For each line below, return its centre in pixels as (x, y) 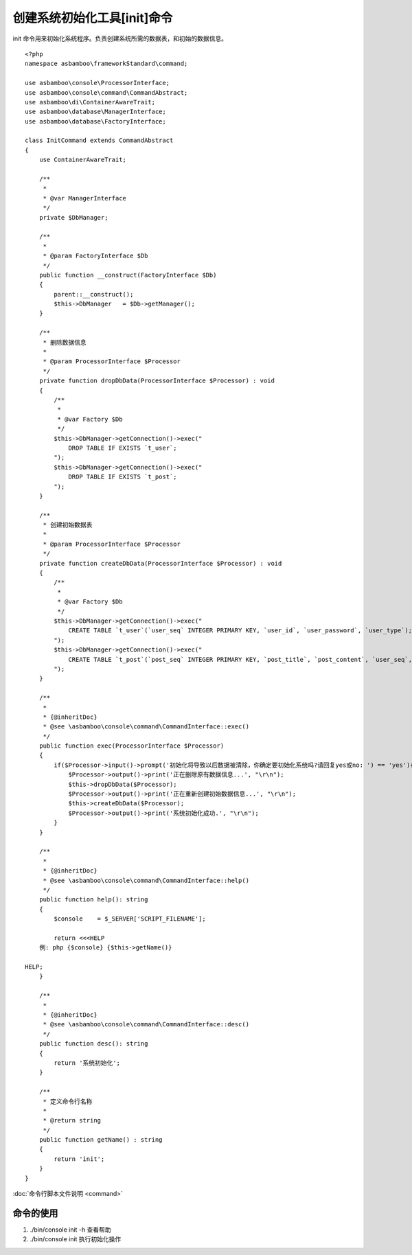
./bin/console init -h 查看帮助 (70, 1230)
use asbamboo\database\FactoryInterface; (95, 121)
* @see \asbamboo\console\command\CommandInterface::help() (146, 880)
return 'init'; (79, 1159)
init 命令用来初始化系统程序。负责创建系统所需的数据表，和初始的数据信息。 (120, 38)
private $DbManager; (73, 217)
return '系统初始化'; (87, 1063)
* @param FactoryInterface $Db (95, 256)
